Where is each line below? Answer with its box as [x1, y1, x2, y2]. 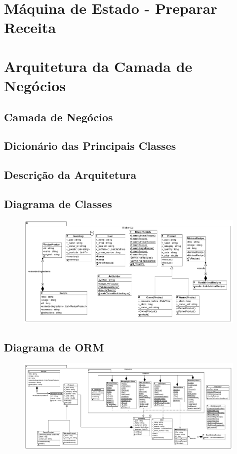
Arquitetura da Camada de [4, 56, 193, 76]
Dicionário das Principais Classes [4, 138, 176, 153]
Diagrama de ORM [4, 339, 104, 354]
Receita [4, 17, 56, 37]
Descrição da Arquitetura [4, 167, 137, 182]
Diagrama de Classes [4, 196, 112, 211]
